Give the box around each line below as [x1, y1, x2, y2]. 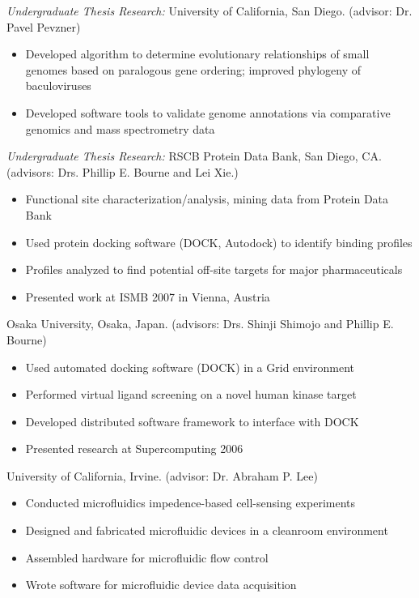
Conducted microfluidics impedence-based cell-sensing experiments [25, 494, 356, 511]
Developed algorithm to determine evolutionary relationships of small [25, 45, 370, 62]
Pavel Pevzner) [6, 18, 81, 35]
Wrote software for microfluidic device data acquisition [25, 576, 297, 593]
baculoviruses [25, 77, 91, 94]
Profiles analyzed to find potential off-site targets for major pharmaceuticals [25, 261, 403, 278]
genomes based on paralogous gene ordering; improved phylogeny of [25, 61, 361, 78]
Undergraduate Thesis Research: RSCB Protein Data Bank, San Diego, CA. [6, 147, 382, 164]
